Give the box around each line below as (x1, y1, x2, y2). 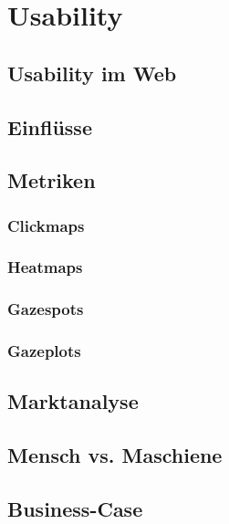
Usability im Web (7, 58, 177, 87)
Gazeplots (7, 340, 81, 362)
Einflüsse (7, 112, 92, 141)
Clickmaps (7, 214, 85, 236)
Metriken (7, 166, 96, 194)
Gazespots (7, 298, 84, 320)
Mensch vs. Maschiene (7, 441, 223, 469)
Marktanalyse (7, 387, 139, 415)
